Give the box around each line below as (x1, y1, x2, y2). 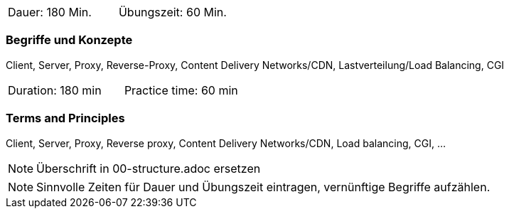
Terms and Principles (6, 111, 125, 126)
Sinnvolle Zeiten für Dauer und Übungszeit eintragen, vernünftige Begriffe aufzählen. (36, 179, 491, 194)
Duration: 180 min (8, 82, 102, 97)
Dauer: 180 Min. (8, 5, 92, 19)
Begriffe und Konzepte (6, 33, 133, 48)
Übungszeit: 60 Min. (118, 5, 227, 19)
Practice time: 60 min (124, 82, 238, 97)
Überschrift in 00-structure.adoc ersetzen (36, 161, 261, 176)
